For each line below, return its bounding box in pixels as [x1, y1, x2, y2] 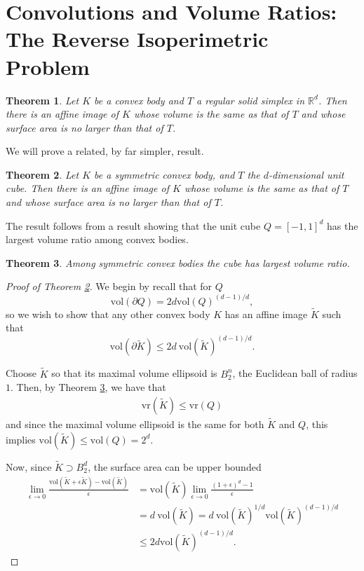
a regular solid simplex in [196, 92, 305, 107]
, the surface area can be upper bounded [88, 459, 262, 474]
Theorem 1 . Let [6, 92, 79, 107]
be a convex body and [94, 92, 184, 107]
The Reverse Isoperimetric [6, 25, 269, 53]
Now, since [6, 459, 52, 474]
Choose [6, 366, 37, 380]
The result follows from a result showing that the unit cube [6, 218, 261, 233]
